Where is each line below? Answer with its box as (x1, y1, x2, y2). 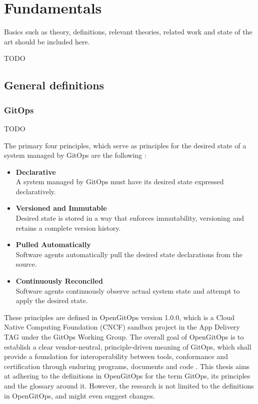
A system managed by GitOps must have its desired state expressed (15, 176, 224, 187)
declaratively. (15, 186, 56, 196)
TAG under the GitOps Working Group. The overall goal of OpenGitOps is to (4, 332, 244, 342)
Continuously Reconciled (15, 276, 103, 286)
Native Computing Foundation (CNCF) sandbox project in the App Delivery (4, 322, 240, 332)
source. (15, 259, 37, 269)
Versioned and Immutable (15, 203, 107, 213)
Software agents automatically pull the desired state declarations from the (15, 249, 242, 259)
